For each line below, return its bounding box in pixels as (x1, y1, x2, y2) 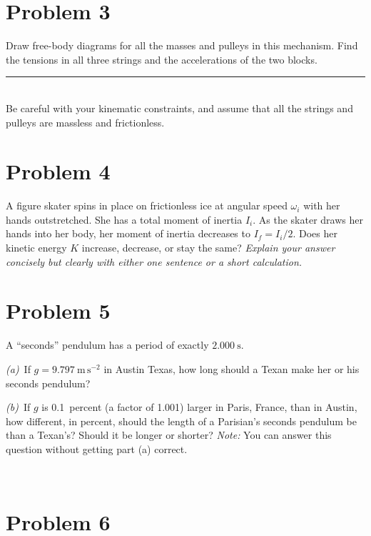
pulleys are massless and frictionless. (6, 114, 165, 129)
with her (303, 198, 340, 213)
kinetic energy (6, 240, 67, 254)
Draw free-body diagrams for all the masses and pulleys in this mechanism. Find (6, 38, 358, 53)
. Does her (293, 226, 337, 241)
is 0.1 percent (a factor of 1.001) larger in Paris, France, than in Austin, (41, 399, 357, 415)
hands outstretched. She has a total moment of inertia (6, 212, 243, 227)
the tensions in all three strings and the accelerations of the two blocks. (6, 51, 317, 66)
